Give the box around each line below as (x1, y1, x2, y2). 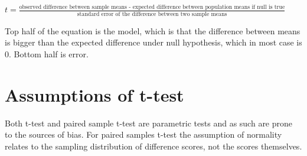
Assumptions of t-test (5, 82, 184, 106)
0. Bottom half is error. (5, 47, 89, 60)
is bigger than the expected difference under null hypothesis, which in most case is (5, 36, 302, 48)
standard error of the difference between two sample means (77, 11, 227, 17)
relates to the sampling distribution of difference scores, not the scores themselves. (5, 139, 302, 152)
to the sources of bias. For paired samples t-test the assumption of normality (5, 128, 282, 141)
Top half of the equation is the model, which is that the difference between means (5, 24, 301, 37)
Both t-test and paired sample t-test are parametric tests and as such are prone (5, 116, 293, 129)
